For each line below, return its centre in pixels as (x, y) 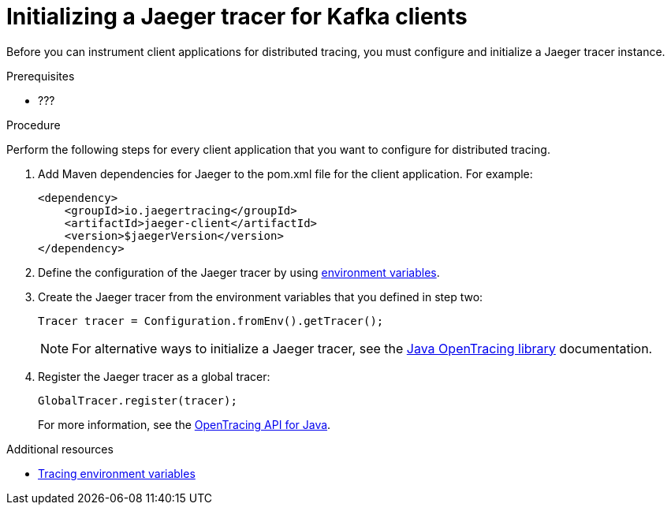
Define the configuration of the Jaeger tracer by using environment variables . (239, 272)
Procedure (34, 125)
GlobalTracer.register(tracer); (138, 400)
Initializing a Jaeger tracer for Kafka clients (237, 17)
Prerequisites (41, 76)
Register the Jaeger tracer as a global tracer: (154, 376)
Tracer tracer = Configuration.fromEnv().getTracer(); (211, 321)
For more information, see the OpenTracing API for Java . (185, 424)
